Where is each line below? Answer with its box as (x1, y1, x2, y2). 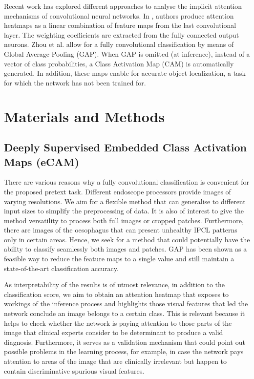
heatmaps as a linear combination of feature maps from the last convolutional (4, 20, 236, 30)
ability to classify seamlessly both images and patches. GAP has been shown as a (4, 244, 247, 254)
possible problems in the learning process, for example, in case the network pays (4, 346, 244, 357)
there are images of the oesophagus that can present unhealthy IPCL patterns (4, 225, 237, 235)
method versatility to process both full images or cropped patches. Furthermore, (4, 215, 244, 225)
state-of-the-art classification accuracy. (4, 263, 119, 273)
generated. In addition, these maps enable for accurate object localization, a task (4, 68, 246, 78)
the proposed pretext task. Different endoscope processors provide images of (4, 186, 231, 196)
